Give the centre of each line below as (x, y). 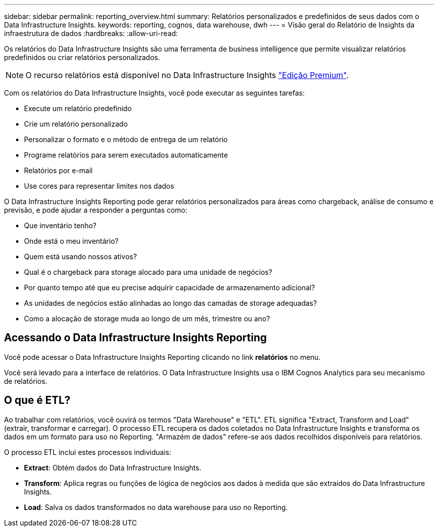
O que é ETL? (37, 400)
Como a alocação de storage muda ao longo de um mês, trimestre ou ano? (147, 319)
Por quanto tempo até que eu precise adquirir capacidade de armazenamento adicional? (169, 288)
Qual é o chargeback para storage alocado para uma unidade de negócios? (148, 272)
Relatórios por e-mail (58, 170)
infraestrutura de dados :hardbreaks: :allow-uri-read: (91, 33)
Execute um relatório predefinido (78, 108)
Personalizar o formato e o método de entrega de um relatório (126, 139)
